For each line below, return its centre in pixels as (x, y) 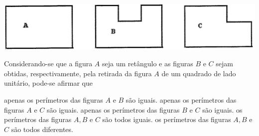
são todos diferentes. (42, 129)
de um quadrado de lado (199, 73)
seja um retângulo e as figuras (148, 64)
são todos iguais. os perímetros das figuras (167, 119)
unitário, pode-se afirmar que (48, 83)
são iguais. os (222, 109)
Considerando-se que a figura (48, 64)
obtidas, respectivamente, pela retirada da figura (78, 73)
